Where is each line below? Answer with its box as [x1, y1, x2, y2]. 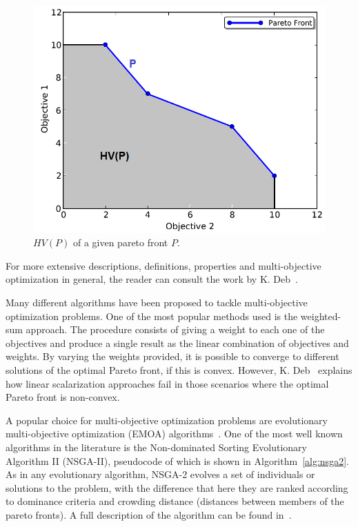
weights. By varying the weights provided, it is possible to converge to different [6, 349, 339, 364]
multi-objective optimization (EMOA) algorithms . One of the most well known [6, 426, 343, 441]
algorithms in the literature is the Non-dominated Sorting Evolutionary [6, 439, 307, 454]
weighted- [300, 308, 341, 323]
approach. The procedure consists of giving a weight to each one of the [26, 322, 325, 337]
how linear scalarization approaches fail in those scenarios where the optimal [6, 376, 329, 390]
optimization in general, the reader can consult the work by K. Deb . [6, 272, 298, 286]
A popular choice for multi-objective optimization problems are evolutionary [6, 412, 328, 427]
